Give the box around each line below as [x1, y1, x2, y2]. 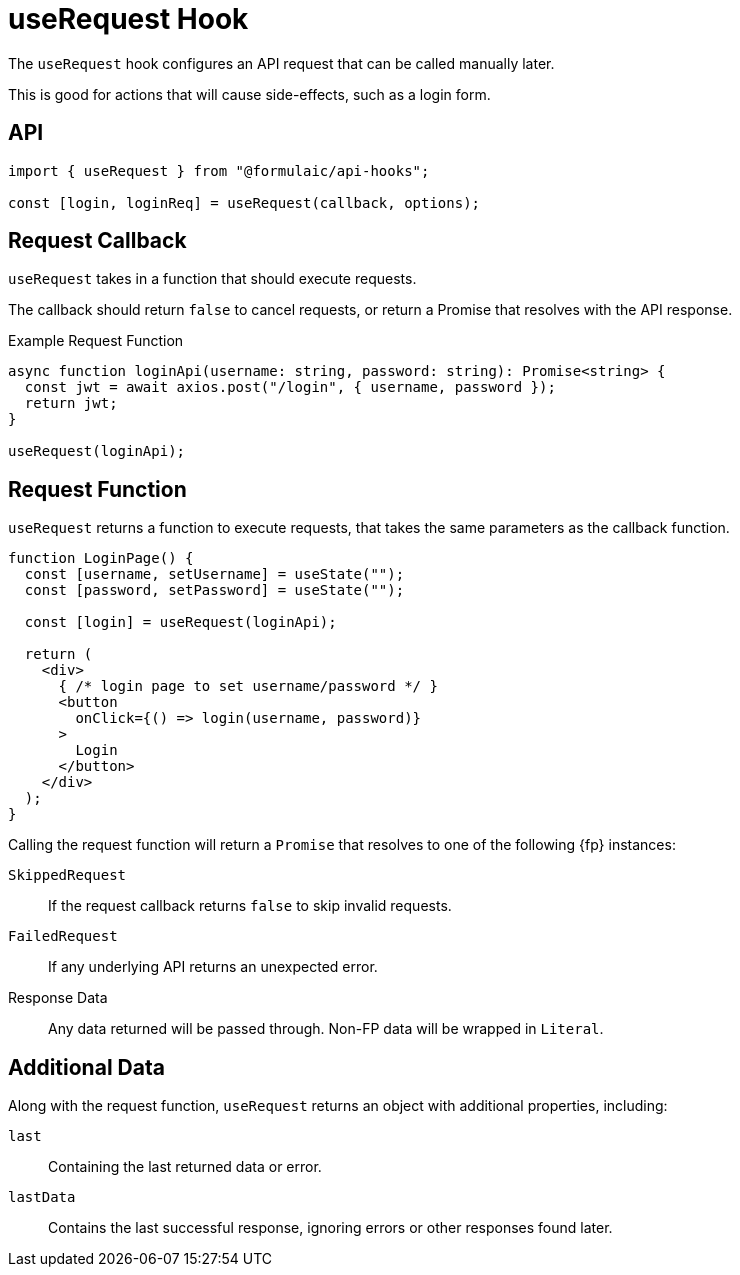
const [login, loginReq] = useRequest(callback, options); [8, 194, 481, 211]
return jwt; [24, 395, 118, 412]
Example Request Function [8, 332, 184, 350]
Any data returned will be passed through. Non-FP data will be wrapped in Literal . [48, 1020, 604, 1038]
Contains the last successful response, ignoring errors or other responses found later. [48, 1219, 613, 1237]
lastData [8, 1189, 76, 1206]
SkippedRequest [8, 867, 127, 884]
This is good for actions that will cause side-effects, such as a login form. [8, 85, 491, 103]
